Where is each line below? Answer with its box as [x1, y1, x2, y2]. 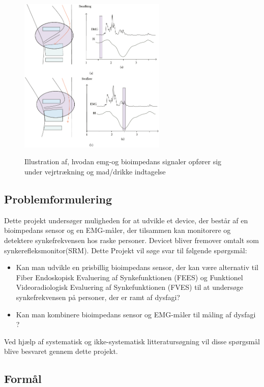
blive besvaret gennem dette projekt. [4, 346, 118, 356]
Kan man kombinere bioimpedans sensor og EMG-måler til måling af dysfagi [16, 309, 256, 319]
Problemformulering [4, 191, 112, 206]
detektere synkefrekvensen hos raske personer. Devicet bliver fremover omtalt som [4, 234, 259, 245]
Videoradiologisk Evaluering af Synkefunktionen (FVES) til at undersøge [16, 282, 244, 292]
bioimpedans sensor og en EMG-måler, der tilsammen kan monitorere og [4, 225, 231, 235]
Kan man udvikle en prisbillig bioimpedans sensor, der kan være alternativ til [16, 262, 258, 273]
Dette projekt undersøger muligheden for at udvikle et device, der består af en [4, 215, 248, 225]
